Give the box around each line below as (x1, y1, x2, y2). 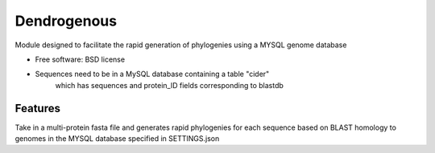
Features (14, 101, 60, 115)
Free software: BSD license (35, 54, 125, 64)
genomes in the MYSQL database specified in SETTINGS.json (14, 134, 220, 143)
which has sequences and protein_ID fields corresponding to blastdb (55, 80, 284, 90)
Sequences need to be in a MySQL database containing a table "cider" (35, 69, 270, 79)
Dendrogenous (14, 12, 117, 30)
